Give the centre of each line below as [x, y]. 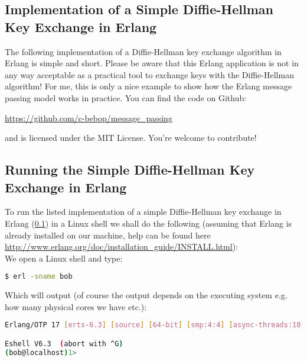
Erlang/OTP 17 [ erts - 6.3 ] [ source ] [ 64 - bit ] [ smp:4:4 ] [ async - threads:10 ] [155, 325]
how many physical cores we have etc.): [76, 306]
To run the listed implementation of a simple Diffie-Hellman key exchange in [143, 212]
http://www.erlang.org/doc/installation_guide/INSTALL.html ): [121, 246]
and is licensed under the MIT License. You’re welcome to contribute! [131, 138]
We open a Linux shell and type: [64, 258]
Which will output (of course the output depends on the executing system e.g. [146, 295]
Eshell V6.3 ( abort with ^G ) [64, 344]
